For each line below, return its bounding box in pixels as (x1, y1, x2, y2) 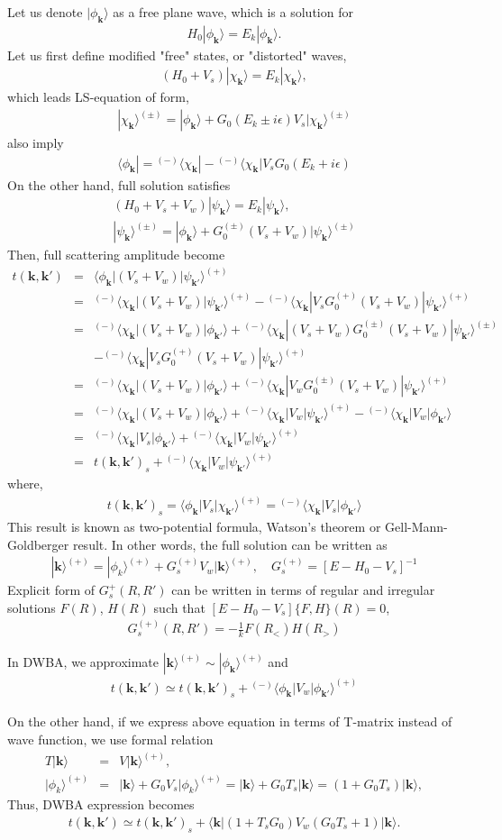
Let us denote (7, 3, 83, 21)
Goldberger (7, 534, 69, 553)
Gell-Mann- (385, 517, 448, 535)
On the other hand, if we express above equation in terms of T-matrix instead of (7, 712, 452, 731)
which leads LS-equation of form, (7, 87, 189, 106)
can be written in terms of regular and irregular (171, 580, 435, 599)
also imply (7, 133, 64, 152)
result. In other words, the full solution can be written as (72, 534, 388, 553)
